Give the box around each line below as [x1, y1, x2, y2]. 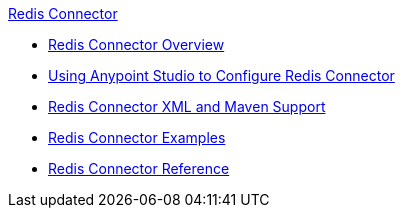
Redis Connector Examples [48, 129, 226, 146]
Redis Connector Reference [48, 160, 230, 177]
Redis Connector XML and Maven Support [48, 98, 326, 115]
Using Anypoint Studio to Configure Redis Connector [48, 67, 395, 84]
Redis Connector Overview [48, 36, 225, 53]
